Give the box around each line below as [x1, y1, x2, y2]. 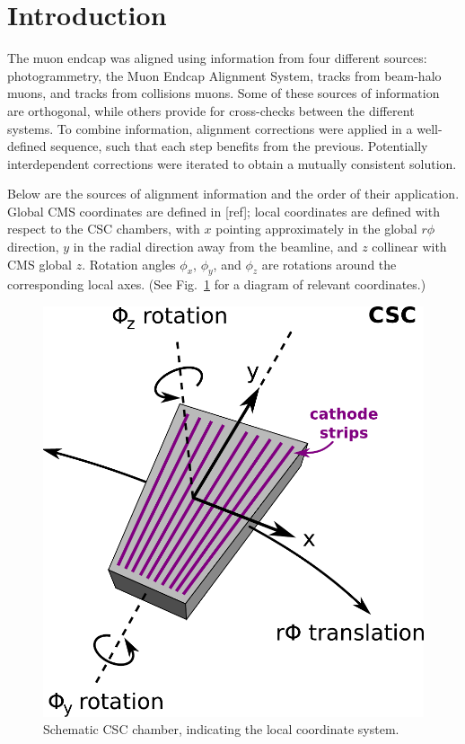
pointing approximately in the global [215, 219, 417, 238]
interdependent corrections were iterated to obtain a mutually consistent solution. [7, 154, 457, 173]
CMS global [7, 254, 72, 273]
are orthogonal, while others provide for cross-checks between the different [7, 101, 415, 120]
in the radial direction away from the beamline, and [73, 237, 358, 256]
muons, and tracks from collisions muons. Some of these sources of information [7, 84, 440, 102]
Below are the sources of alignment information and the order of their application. [7, 184, 460, 203]
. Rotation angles [82, 254, 176, 273]
